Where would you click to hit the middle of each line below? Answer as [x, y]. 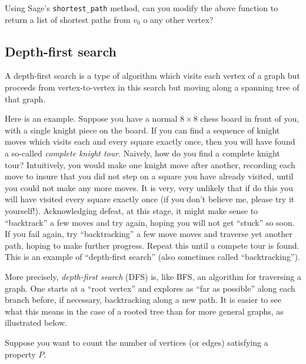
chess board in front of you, [250, 118]
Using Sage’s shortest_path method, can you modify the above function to [142, 8]
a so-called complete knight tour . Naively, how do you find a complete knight [142, 153]
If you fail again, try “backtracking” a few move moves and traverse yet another [149, 234]
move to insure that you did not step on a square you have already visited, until [149, 176]
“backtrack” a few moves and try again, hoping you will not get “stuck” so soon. [150, 222]
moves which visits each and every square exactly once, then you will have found [150, 141]
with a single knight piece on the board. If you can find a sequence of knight [142, 130]
